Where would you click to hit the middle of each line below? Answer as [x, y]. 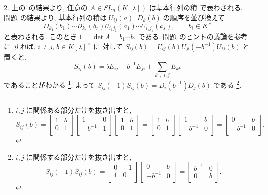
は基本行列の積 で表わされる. [196, 7]
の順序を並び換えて [194, 17]
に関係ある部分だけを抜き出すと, [79, 110]
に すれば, [20, 46]
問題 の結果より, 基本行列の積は [55, 17]
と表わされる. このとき [40, 36]
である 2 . [227, 84]
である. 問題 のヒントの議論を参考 [193, 36]
